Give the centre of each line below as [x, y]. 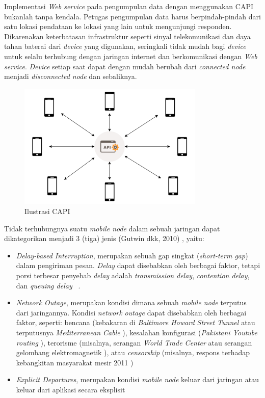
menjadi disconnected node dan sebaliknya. [71, 76]
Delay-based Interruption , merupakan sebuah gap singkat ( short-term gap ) [132, 255]
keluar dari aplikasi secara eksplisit [71, 390]
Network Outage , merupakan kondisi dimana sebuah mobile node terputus [131, 302]
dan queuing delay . [48, 285]
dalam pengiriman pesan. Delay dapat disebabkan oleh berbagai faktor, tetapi [138, 265]
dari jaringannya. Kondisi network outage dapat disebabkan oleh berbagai [131, 312]
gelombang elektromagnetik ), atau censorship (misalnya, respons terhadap [133, 352]
